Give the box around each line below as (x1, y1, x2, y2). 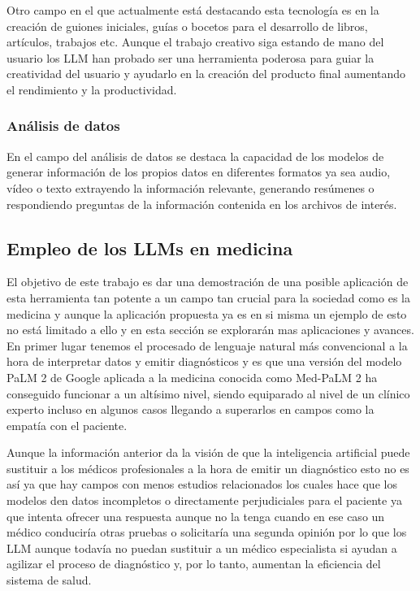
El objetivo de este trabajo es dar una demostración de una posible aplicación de (6, 273, 409, 290)
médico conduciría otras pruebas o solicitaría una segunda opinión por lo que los (6, 524, 407, 541)
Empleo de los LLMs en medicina (6, 235, 293, 260)
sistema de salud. (6, 571, 92, 589)
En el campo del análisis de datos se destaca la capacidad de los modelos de (6, 147, 384, 164)
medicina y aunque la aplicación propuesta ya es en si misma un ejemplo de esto (6, 305, 407, 322)
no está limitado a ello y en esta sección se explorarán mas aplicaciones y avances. (6, 321, 414, 338)
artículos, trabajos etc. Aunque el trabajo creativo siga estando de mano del (6, 33, 384, 50)
